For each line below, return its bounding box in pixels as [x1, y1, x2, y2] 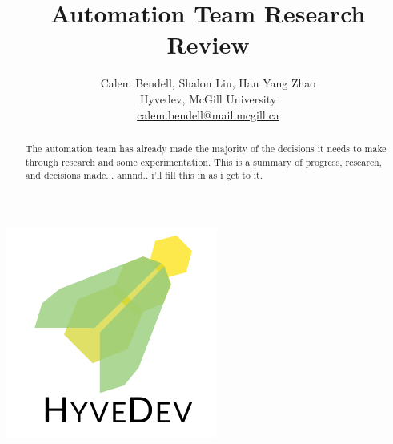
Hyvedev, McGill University [139, 90, 277, 107]
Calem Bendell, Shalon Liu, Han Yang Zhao [100, 75, 316, 91]
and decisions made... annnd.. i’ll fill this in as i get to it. [25, 168, 263, 182]
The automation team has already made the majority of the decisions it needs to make [25, 141, 387, 155]
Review [166, 28, 250, 61]
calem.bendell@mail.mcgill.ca [137, 106, 279, 123]
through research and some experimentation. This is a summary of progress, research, [25, 155, 382, 168]
